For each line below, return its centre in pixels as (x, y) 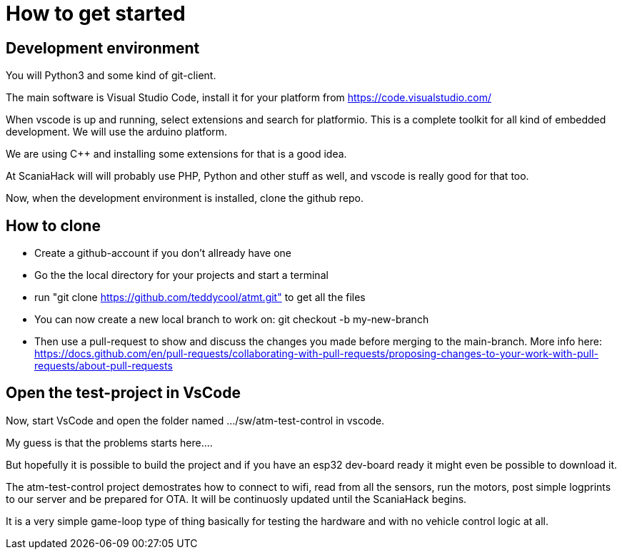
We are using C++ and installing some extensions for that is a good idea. (176, 154)
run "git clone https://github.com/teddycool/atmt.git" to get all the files (200, 297)
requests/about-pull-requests (104, 366)
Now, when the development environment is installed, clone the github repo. (185, 198)
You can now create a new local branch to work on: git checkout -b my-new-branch (232, 320)
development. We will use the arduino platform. (117, 132)
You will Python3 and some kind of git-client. (111, 76)
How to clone (53, 225)
